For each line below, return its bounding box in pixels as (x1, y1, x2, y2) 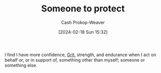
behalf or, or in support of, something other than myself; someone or (4, 57, 145, 63)
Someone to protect (41, 3, 125, 14)
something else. (4, 62, 38, 68)
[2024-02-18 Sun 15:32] (58, 29, 108, 35)
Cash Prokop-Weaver (61, 19, 105, 25)
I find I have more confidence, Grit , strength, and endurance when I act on (4, 52, 157, 58)
